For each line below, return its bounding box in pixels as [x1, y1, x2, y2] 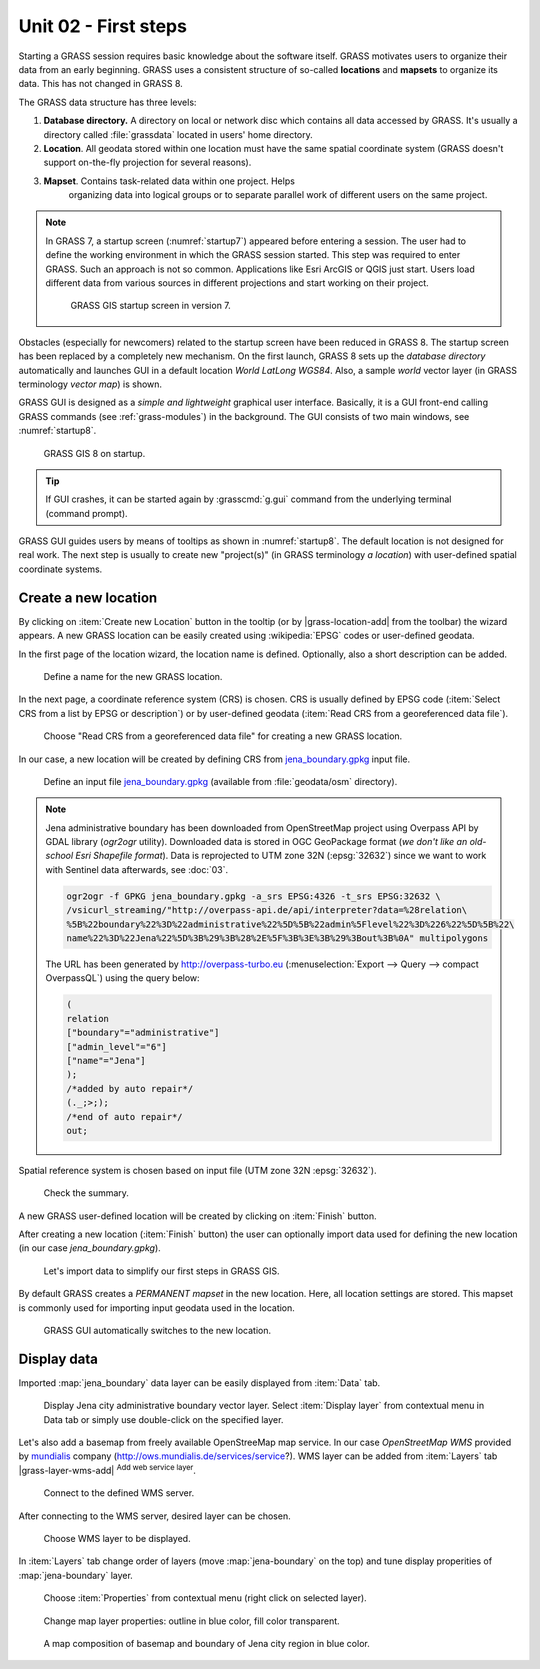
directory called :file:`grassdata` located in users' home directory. [43, 128, 314, 140]
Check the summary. [43, 1187, 130, 1199]
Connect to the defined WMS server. [43, 1487, 195, 1499]
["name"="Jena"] [66, 1055, 147, 1066]
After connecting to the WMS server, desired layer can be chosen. [18, 1510, 291, 1522]
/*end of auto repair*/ [66, 1111, 184, 1122]
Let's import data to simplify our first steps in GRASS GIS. [43, 1265, 280, 1277]
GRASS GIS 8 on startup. [43, 447, 146, 459]
